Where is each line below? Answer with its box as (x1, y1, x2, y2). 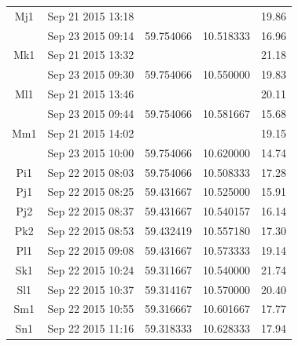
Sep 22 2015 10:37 (47, 281, 134, 297)
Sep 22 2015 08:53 (47, 223, 134, 239)
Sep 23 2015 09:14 (47, 27, 134, 43)
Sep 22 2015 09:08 (47, 241, 134, 258)
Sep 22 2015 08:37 (47, 203, 134, 219)
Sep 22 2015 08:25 (47, 183, 134, 200)
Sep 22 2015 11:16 (47, 320, 134, 337)
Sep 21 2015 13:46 (47, 86, 134, 102)
